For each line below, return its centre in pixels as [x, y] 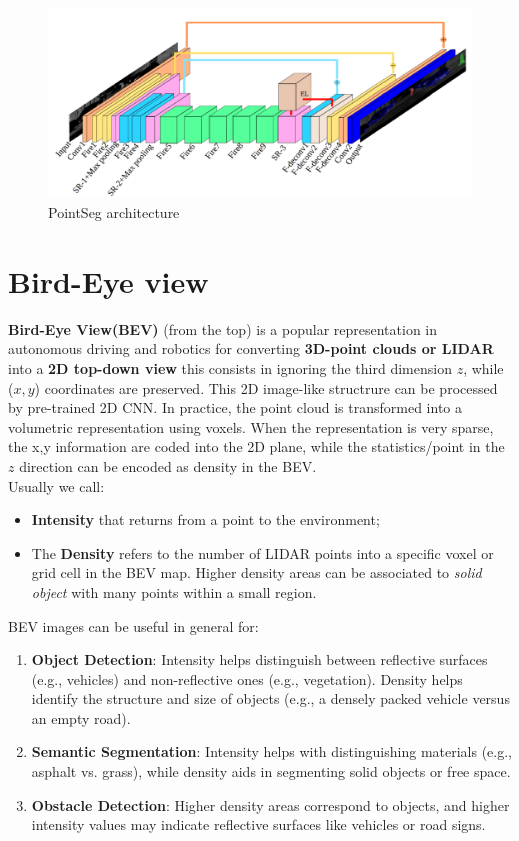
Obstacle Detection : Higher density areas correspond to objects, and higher [270, 804]
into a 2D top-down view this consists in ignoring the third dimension [230, 367]
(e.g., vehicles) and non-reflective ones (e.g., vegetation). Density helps [247, 678]
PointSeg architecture [114, 212]
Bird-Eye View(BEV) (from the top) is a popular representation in [222, 328]
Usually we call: [56, 485]
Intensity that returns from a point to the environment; [205, 519]
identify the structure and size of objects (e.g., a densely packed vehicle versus [270, 698]
